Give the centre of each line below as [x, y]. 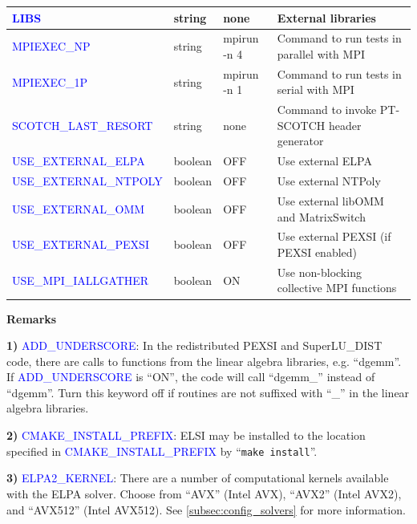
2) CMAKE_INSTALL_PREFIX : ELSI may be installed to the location [186, 435]
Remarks [32, 318]
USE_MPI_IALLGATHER [81, 280]
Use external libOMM [330, 200]
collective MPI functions [337, 288]
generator [300, 141]
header [345, 125]
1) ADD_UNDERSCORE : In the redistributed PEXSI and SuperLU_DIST [194, 345]
